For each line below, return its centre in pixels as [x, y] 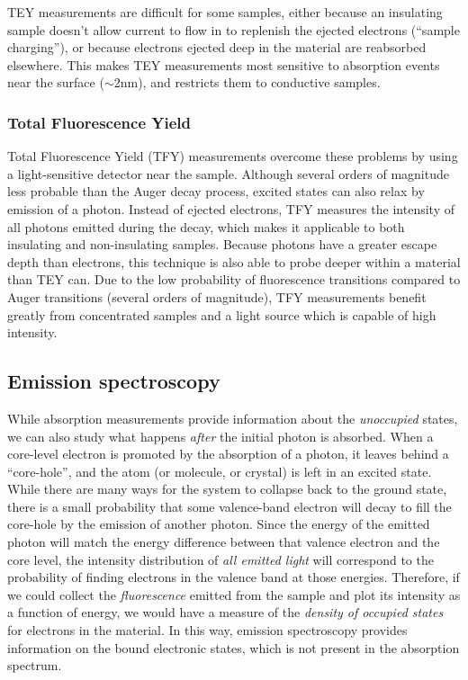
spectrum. [35, 665]
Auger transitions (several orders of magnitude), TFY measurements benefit [217, 296]
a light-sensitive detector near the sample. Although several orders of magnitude [228, 173]
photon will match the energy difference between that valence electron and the [224, 542]
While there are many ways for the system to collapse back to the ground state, [227, 489]
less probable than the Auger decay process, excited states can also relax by [216, 191]
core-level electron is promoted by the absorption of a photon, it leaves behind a [228, 454]
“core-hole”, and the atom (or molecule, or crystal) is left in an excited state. [220, 471]
